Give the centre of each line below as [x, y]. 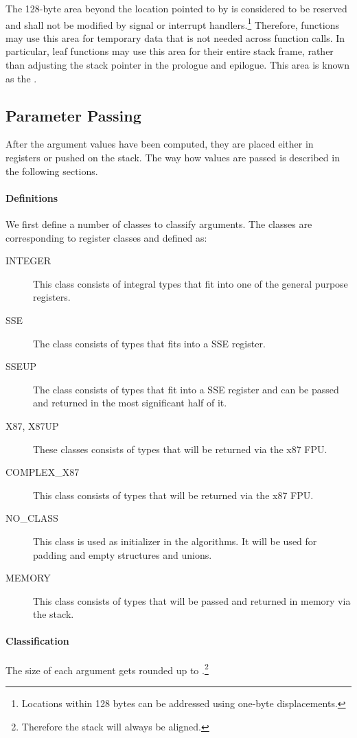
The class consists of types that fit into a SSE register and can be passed [186, 389]
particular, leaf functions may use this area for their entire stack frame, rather [170, 51]
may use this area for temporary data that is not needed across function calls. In [175, 37]
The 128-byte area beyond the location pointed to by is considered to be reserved [176, 8]
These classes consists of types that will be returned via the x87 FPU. [180, 449]
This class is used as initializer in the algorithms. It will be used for [175, 541]
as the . [21, 78]
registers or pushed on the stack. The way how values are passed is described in [173, 158]
